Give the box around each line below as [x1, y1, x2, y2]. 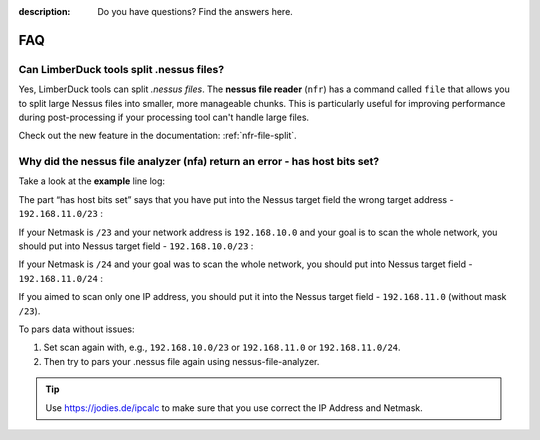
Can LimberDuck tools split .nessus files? [18, 62, 225, 76]
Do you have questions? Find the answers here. [97, 6, 294, 17]
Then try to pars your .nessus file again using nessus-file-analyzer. [43, 355, 320, 367]
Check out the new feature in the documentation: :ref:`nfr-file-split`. [18, 130, 297, 142]
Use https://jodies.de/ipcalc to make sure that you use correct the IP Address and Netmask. [45, 401, 424, 414]
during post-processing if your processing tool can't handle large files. [18, 111, 310, 123]
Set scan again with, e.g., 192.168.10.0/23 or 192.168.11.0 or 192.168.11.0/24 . [43, 341, 401, 354]
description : [18, 6, 71, 17]
